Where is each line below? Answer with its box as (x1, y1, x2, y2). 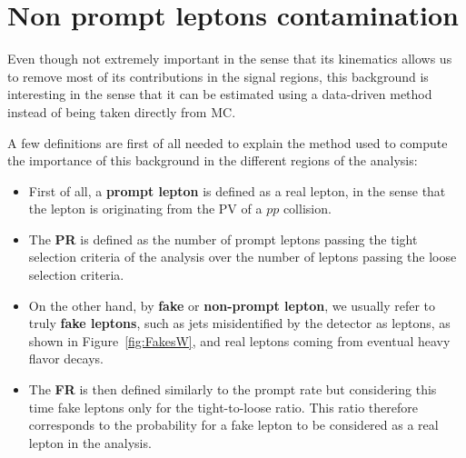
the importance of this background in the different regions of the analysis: (7, 151, 418, 170)
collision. (283, 199, 332, 218)
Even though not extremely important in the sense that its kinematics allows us (7, 49, 452, 68)
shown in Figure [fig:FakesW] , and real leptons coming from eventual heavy (28, 331, 451, 350)
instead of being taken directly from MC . (7, 102, 236, 121)
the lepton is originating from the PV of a (28, 199, 263, 218)
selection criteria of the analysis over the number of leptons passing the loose (28, 247, 457, 266)
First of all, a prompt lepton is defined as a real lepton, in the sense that (28, 181, 446, 200)
